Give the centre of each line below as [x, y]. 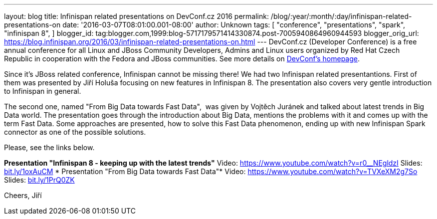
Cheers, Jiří [23, 195]
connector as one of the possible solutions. [75, 132]
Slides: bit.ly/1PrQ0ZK [39, 180]
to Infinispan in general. [43, 91]
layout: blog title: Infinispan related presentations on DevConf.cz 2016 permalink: [136, 16]
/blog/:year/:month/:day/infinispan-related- [341, 16]
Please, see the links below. [49, 147]
